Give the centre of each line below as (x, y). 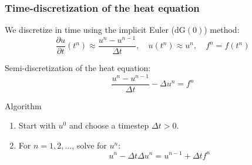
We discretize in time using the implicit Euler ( (90, 30)
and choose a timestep (109, 125)
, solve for (89, 145)
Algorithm (23, 105)
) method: (222, 30)
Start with (37, 125)
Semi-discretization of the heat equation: (78, 67)
